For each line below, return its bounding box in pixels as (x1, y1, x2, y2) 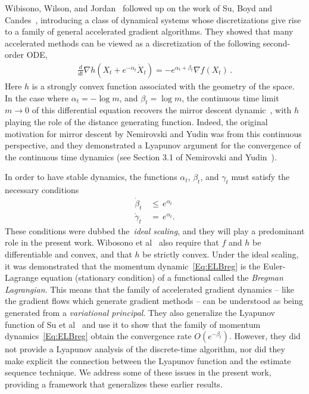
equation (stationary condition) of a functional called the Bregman (40, 271, 283, 284)
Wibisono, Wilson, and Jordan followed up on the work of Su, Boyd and (5, 2, 273, 14)
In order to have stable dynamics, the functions (5, 170, 177, 183)
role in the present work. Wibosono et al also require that (5, 236, 219, 249)
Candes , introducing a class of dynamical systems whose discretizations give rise (5, 13, 301, 26)
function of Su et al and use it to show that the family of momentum (5, 318, 261, 330)
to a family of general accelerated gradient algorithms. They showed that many (5, 25, 294, 38)
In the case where (5, 91, 69, 104)
